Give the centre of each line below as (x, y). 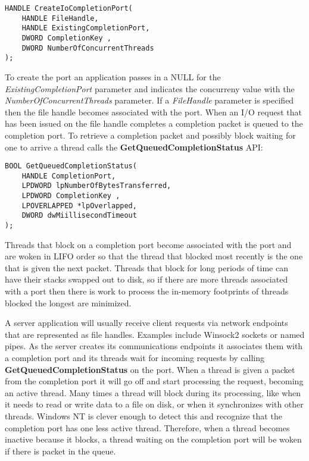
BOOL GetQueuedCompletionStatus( (71, 166)
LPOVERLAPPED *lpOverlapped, (79, 206)
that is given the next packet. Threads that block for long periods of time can (146, 267)
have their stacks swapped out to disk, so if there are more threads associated (146, 279)
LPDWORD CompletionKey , (71, 196)
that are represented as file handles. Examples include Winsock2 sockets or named (155, 334)
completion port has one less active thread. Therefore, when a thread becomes (147, 427)
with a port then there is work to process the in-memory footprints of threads (147, 291)
